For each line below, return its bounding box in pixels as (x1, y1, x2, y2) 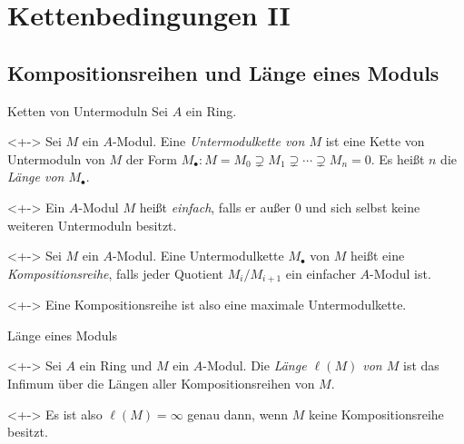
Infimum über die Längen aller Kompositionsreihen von (7, 373, 315, 392)
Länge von (7, 167, 64, 186)
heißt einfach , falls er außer (139, 197, 291, 216)
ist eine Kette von (325, 132, 425, 151)
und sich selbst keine (305, 197, 420, 216)
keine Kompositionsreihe (309, 404, 444, 423)
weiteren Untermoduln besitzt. (7, 215, 177, 234)
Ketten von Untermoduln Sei (7, 101, 169, 120)
